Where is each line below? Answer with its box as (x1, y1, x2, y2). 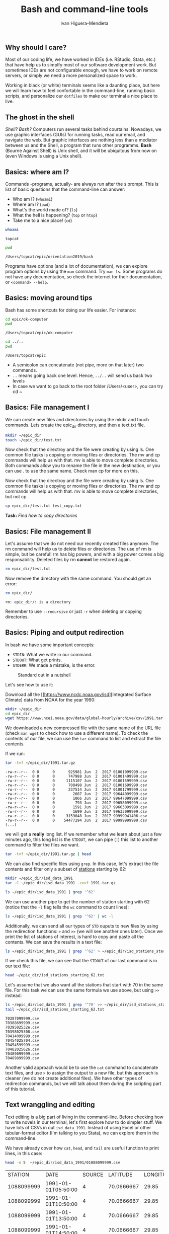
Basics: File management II (5, 527, 92, 535)
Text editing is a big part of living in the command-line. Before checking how (5, 1114, 163, 1120)
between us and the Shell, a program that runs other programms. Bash (5, 142, 152, 148)
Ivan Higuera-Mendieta (60, 20, 109, 26)
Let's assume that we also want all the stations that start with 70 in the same (5, 982, 163, 988)
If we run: (5, 751, 25, 757)
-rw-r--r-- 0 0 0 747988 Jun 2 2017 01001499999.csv (5, 774, 147, 779)
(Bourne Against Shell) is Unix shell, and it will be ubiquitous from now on (5, 147, 157, 154)
